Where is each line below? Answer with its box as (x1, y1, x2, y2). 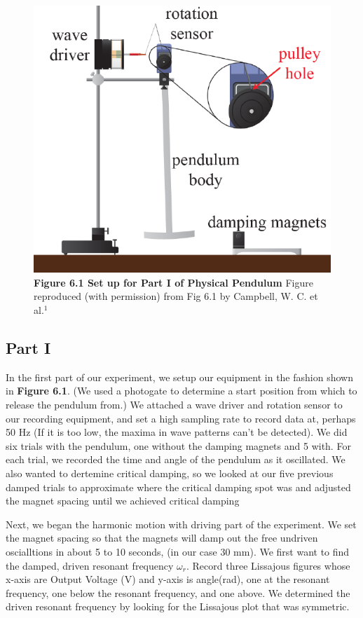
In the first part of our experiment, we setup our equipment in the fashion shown (6, 369, 353, 384)
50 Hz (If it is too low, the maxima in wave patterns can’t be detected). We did (6, 425, 348, 439)
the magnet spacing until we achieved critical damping (6, 493, 240, 508)
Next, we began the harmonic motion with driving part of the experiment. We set (6, 516, 357, 531)
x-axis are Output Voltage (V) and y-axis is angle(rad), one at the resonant (6, 572, 330, 586)
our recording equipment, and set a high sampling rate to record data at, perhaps (6, 411, 356, 425)
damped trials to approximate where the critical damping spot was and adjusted (6, 479, 351, 494)
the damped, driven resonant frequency (6, 558, 174, 572)
